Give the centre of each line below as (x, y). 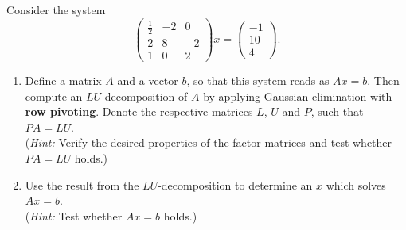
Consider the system (56, 10)
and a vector (148, 80)
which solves (356, 184)
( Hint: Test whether (74, 215)
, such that (337, 111)
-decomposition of (144, 96)
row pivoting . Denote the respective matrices (139, 111)
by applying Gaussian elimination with (298, 96)
